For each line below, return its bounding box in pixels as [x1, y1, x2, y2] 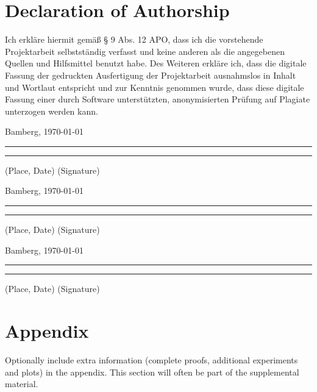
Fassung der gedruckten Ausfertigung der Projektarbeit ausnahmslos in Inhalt [5, 68, 296, 81]
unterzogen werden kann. [5, 104, 98, 117]
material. [5, 377, 38, 390]
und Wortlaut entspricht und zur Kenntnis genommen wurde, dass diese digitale [5, 80, 304, 93]
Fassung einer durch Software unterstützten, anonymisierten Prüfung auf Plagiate [5, 93, 310, 105]
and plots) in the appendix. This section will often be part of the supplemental [5, 365, 299, 378]
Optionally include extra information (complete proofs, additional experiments [5, 353, 298, 366]
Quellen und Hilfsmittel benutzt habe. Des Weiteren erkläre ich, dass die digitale [5, 57, 307, 69]
